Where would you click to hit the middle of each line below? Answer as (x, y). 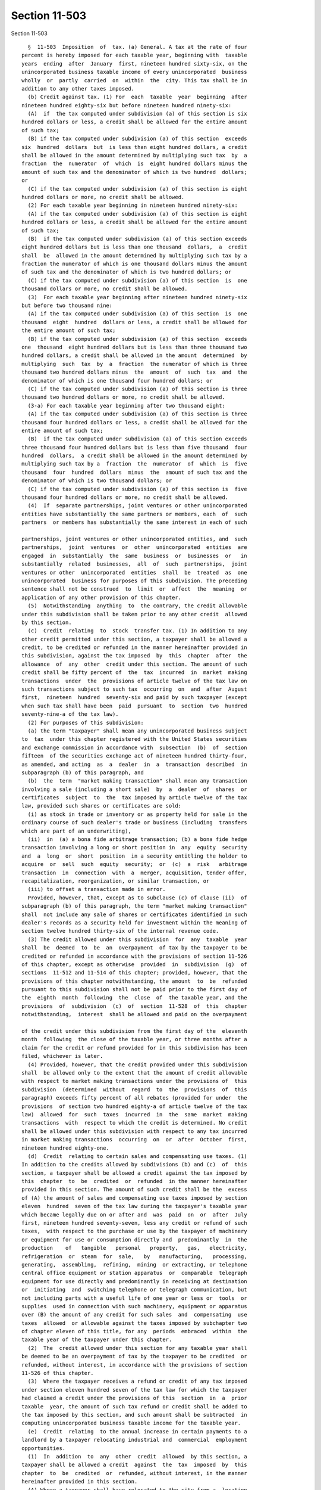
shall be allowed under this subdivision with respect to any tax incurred (134, 1131)
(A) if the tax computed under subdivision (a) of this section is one (137, 314)
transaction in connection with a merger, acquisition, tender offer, (134, 873)
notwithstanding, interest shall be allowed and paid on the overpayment (134, 1014)
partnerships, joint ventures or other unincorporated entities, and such (134, 539)
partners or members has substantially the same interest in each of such (134, 522)
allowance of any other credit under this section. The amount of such (134, 664)
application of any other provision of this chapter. (101, 597)
